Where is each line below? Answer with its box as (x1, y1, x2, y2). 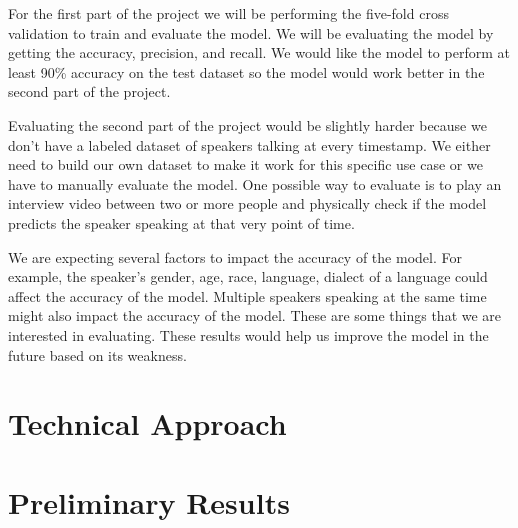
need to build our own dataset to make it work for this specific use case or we (8, 154, 483, 175)
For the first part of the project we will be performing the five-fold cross (8, 3, 449, 23)
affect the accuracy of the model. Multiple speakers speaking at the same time (8, 285, 487, 306)
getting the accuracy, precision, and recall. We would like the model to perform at (8, 42, 510, 63)
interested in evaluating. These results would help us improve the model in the (8, 324, 489, 345)
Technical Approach (8, 403, 287, 444)
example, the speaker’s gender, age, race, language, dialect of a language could (8, 266, 488, 287)
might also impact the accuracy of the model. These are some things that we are (8, 305, 502, 326)
